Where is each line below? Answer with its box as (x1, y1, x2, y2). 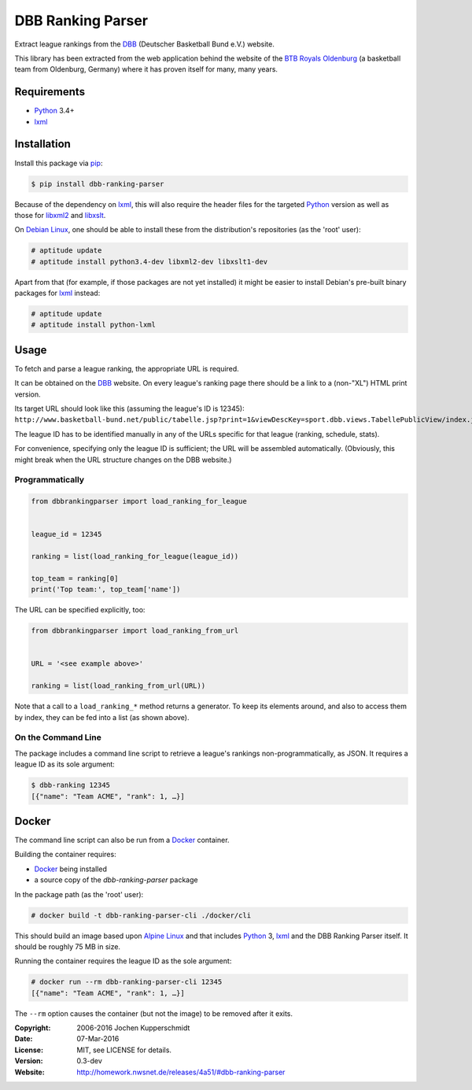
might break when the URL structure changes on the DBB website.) (14, 455, 232, 464)
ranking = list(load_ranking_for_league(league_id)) (31, 552, 239, 561)
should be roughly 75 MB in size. (14, 941, 121, 951)
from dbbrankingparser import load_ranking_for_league (31, 497, 247, 506)
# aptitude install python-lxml (31, 320, 157, 330)
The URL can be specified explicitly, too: (14, 605, 146, 615)
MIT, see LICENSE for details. (76, 1045, 172, 1055)
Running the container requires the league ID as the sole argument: (14, 956, 232, 966)
